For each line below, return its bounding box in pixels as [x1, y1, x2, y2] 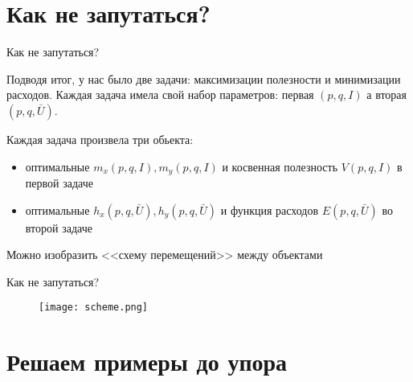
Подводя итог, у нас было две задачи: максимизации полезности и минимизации [6, 70, 401, 87]
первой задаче [25, 174, 93, 191]
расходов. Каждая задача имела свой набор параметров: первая [6, 86, 314, 103]
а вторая [366, 86, 407, 103]
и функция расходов [220, 201, 319, 218]
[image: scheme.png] [39, 302, 149, 314]
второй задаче [25, 219, 92, 236]
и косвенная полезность [222, 158, 338, 175]
